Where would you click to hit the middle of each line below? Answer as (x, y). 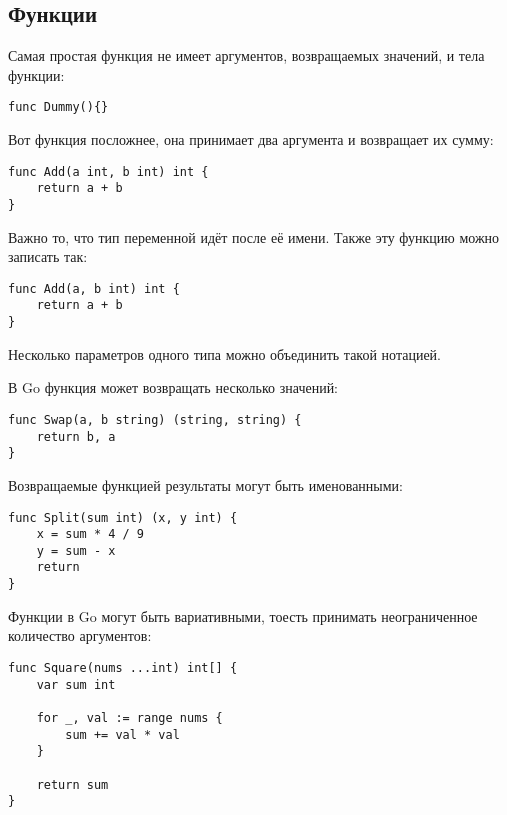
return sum (72, 784)
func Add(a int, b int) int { (108, 171)
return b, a (76, 436)
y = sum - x (76, 550)
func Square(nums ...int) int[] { (123, 667)
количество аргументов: (80, 635)
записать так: (48, 256)
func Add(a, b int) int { (94, 288)
